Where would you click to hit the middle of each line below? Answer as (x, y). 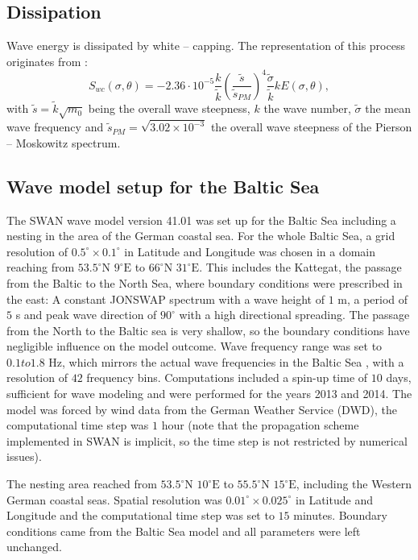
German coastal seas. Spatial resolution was (114, 499)
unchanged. (34, 547)
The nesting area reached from (82, 484)
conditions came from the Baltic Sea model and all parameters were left (184, 531)
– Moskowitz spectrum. (64, 142)
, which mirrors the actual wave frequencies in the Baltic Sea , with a (233, 361)
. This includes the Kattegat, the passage (300, 267)
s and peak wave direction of (86, 315)
